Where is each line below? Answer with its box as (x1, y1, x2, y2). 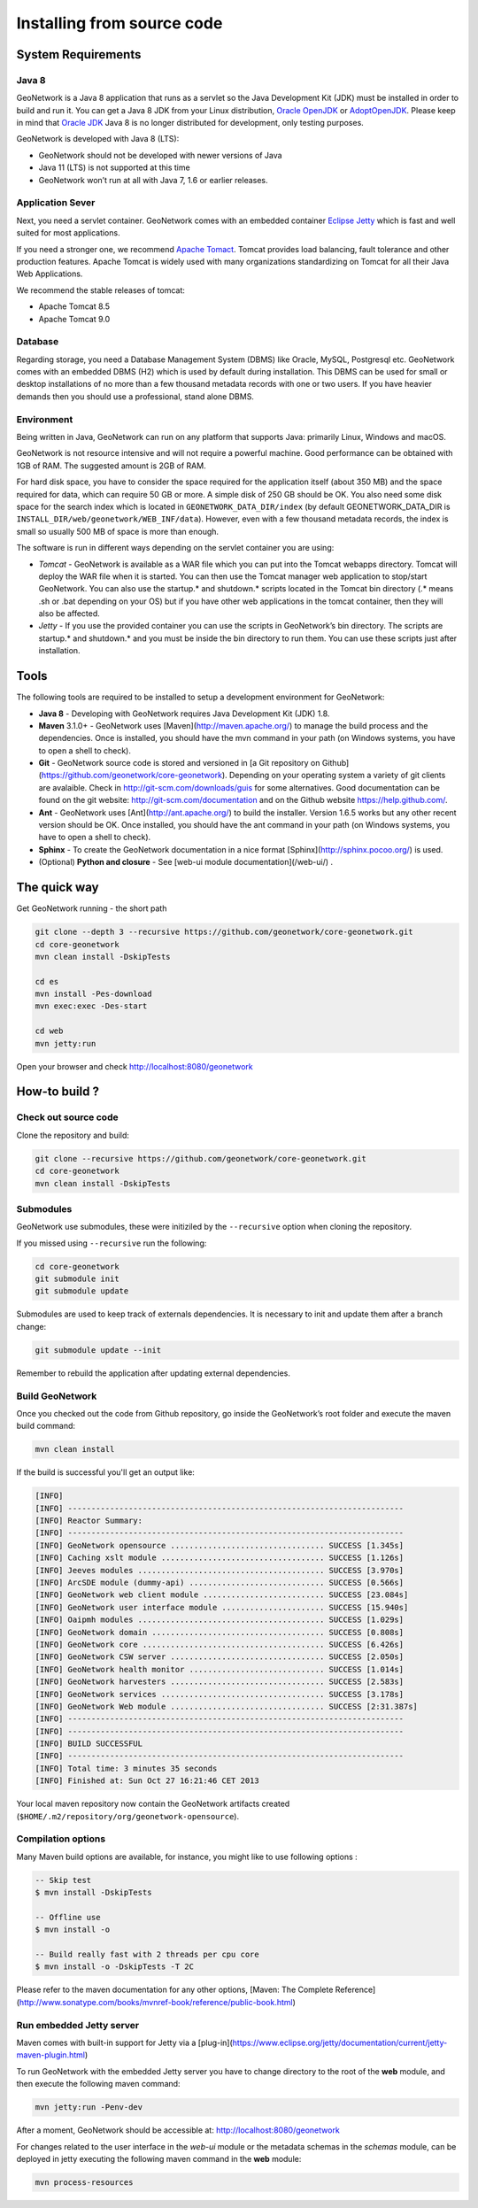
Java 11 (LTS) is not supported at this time (38, 162, 190, 173)
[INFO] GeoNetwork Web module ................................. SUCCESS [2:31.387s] (35, 1701, 418, 1711)
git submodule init (35, 1274, 119, 1284)
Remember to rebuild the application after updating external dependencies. (16, 1368, 291, 1378)
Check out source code (16, 1111, 119, 1123)
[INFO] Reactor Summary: (35, 1516, 143, 1526)
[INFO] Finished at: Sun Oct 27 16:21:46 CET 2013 (35, 1776, 260, 1786)
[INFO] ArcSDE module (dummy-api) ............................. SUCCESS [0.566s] (35, 1577, 405, 1587)
